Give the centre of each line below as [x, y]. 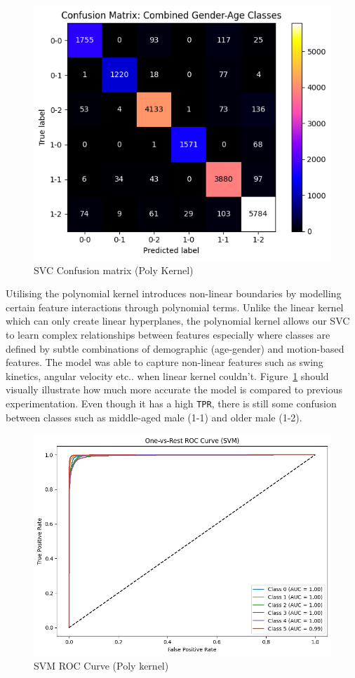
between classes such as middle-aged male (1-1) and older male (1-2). [154, 417]
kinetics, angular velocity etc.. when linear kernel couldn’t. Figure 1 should [167, 375]
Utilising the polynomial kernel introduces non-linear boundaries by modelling [174, 293]
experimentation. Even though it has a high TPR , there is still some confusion [171, 403]
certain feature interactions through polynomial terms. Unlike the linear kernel [175, 307]
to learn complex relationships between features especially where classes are [168, 334]
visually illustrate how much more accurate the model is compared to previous [174, 389]
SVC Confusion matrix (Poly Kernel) [114, 270]
